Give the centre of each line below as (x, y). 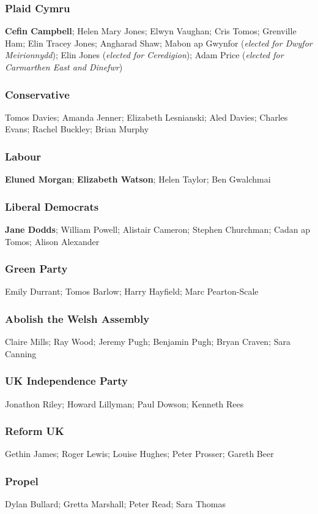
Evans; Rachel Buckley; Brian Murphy (77, 129)
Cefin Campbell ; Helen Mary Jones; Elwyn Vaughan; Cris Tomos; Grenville (151, 31)
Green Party (36, 269)
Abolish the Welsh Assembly (77, 318)
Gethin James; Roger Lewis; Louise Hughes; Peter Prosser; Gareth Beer (139, 454)
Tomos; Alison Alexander (52, 241)
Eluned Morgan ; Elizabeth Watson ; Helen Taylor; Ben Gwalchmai (138, 179)
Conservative (37, 94)
